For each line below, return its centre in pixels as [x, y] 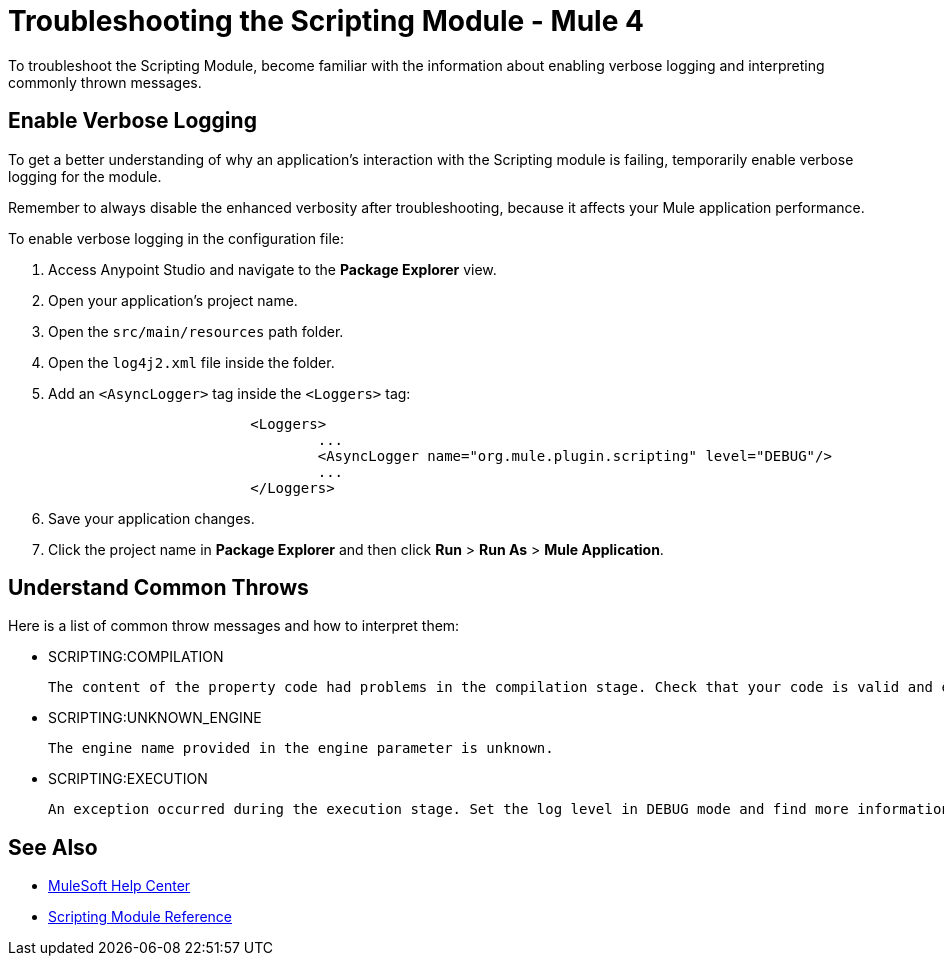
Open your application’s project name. [173, 300]
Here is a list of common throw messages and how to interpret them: [234, 626]
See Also [53, 847]
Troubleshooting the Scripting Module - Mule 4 [326, 21]
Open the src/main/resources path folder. [196, 331]
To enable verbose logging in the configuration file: [176, 238]
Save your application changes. [151, 518]
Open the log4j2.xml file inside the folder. [191, 362]
